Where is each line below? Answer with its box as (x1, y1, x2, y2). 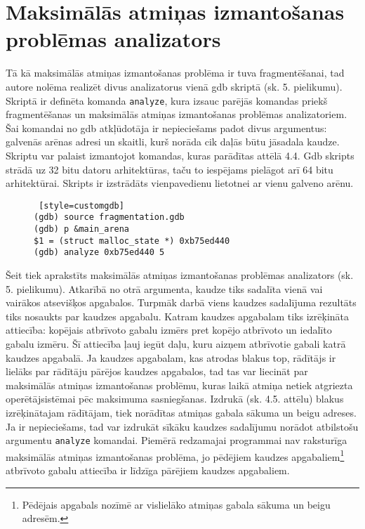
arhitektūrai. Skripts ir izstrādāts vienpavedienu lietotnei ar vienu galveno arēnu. (6, 176, 354, 190)
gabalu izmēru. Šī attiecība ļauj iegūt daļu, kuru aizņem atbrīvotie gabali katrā (6, 336, 346, 351)
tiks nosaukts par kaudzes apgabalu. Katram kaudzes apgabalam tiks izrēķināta (6, 308, 350, 323)
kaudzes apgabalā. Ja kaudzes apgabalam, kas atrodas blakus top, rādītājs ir (6, 350, 336, 365)
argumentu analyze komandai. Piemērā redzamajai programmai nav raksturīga (6, 433, 347, 448)
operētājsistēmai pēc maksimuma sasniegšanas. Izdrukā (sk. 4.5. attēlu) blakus (6, 391, 344, 406)
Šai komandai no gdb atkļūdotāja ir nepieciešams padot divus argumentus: (6, 120, 327, 135)
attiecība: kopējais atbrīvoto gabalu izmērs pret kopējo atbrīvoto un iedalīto (6, 322, 332, 337)
